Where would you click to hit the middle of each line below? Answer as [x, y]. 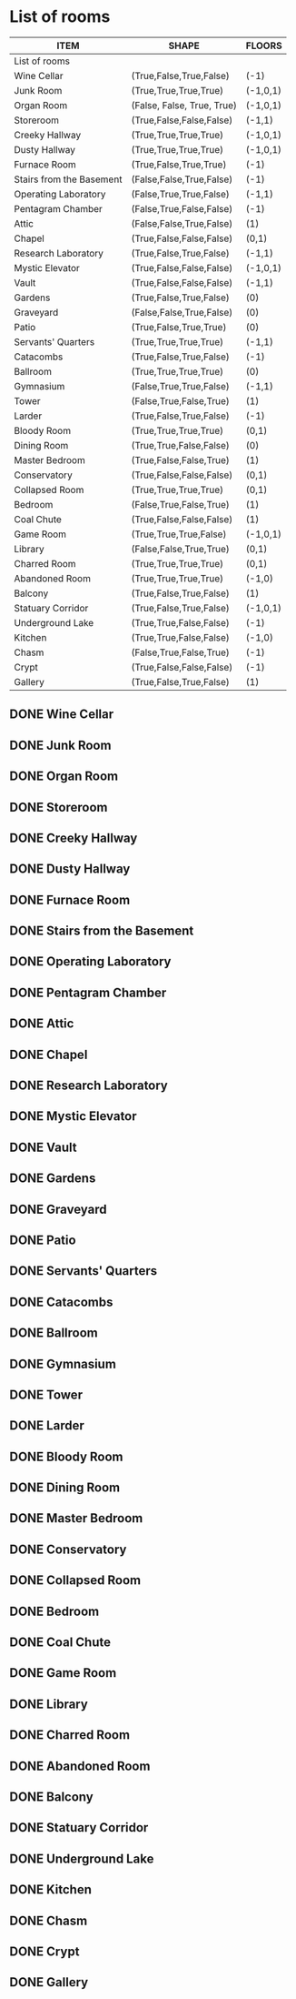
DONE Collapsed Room [75, 1580]
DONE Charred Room [69, 1735]
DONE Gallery [49, 1982]
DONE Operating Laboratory [90, 962]
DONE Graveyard [58, 1209]
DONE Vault [43, 1147]
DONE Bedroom [54, 1611]
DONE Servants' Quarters [83, 1271]
